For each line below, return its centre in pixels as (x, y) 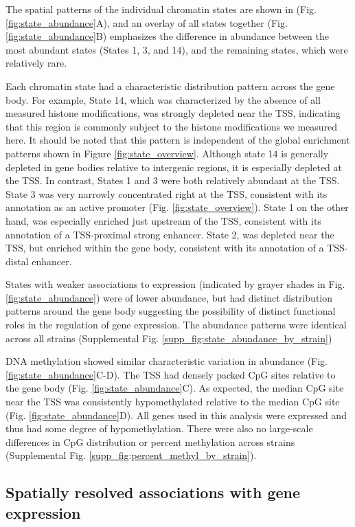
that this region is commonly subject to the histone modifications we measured (172, 126)
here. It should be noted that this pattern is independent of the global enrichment (178, 140)
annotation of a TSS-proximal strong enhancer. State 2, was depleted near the (170, 234)
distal (17, 261)
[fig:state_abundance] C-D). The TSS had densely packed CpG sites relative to (171, 374)
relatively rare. (36, 63)
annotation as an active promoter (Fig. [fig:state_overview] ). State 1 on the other (177, 207)
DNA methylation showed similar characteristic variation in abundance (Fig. (167, 361)
